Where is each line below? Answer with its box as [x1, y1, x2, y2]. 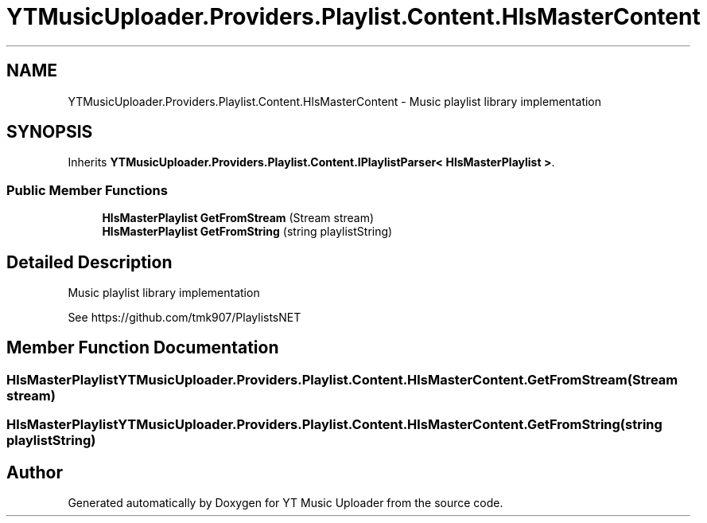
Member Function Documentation [6, 338, 279, 358]
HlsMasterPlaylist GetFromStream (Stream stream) [102, 211, 375, 225]
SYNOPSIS [6, 122, 93, 142]
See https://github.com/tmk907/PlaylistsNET [68, 310, 301, 325]
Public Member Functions [6, 181, 168, 198]
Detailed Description [6, 252, 173, 272]
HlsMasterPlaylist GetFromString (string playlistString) [102, 224, 393, 239]
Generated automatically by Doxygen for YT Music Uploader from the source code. [68, 496, 503, 510]
